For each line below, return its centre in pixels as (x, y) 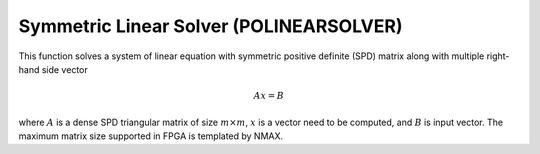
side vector (65, 69)
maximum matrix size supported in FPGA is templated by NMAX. (151, 136)
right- (498, 56)
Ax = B (269, 96)
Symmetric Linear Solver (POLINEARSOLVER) (210, 26)
